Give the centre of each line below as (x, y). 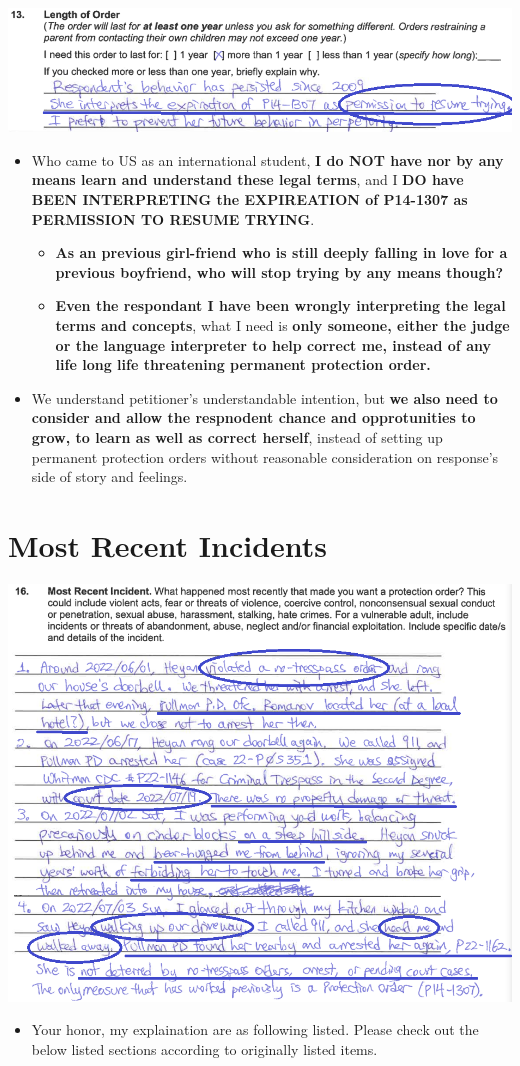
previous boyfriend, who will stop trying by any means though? (279, 271)
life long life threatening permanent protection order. (243, 364)
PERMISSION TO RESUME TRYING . (173, 218)
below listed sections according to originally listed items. (204, 1048)
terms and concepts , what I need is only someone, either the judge (282, 324)
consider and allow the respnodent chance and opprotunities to (253, 417)
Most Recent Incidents (168, 544)
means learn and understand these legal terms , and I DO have (247, 179)
